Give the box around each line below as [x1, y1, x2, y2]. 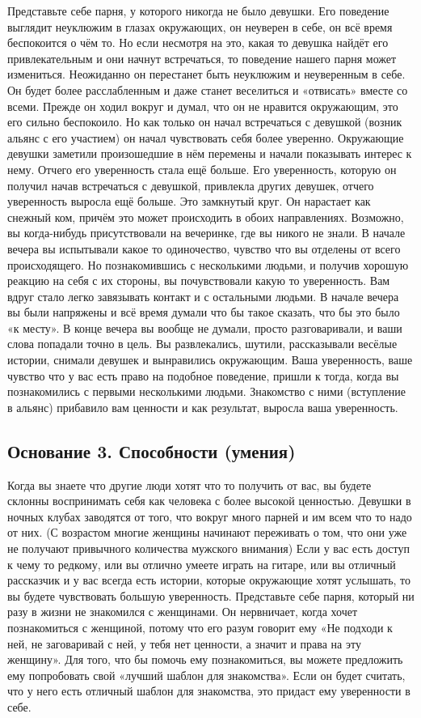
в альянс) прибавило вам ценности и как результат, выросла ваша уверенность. [7, 398, 398, 415]
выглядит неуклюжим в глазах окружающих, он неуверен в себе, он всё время [7, 18, 393, 35]
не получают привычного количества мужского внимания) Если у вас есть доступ [7, 540, 410, 557]
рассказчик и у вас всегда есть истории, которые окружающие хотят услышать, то [7, 571, 411, 588]
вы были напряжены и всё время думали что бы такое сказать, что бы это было [7, 304, 400, 321]
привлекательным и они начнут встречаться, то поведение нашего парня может [7, 49, 397, 66]
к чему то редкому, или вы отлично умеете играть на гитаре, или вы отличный [7, 555, 396, 572]
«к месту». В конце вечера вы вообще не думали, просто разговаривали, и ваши [7, 319, 402, 336]
